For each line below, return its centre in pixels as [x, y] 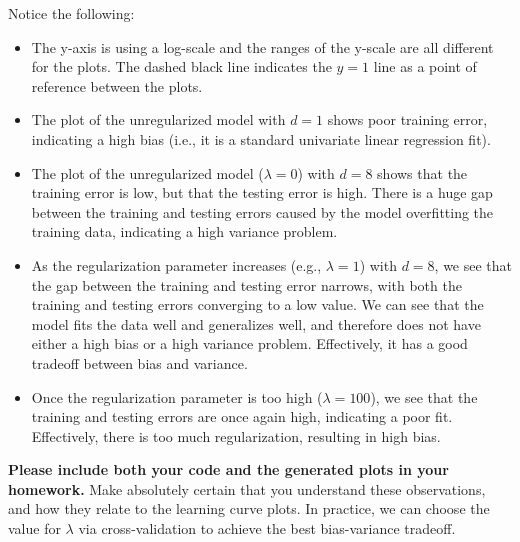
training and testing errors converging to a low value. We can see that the [257, 304]
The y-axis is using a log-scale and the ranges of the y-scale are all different [262, 46]
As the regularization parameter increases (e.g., [176, 264]
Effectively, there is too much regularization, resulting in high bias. [236, 435]
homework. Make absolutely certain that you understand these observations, [247, 488]
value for [34, 528]
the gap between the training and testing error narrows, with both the [246, 284]
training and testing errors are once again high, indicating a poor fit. [242, 416]
